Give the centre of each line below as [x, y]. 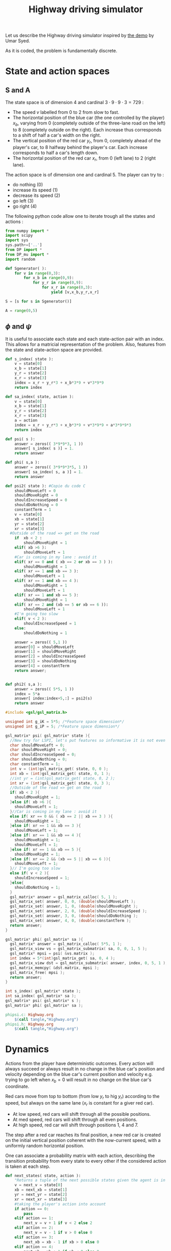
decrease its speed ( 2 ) [36, 195]
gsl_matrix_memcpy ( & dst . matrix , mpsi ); [55, 968]
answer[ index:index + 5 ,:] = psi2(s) [54, 698]
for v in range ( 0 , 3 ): [37, 273]
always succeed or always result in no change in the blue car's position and [85, 1069]
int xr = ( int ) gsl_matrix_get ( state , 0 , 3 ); [60, 783]
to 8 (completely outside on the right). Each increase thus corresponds [87, 130]
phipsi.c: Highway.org [29, 1015]
